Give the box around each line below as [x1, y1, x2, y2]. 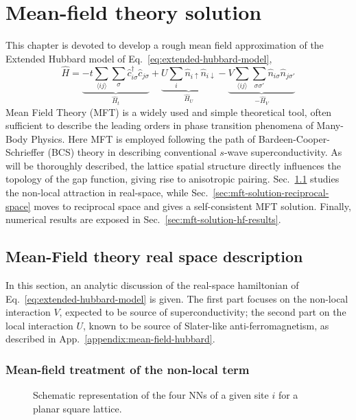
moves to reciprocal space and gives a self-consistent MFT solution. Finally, [34, 198, 351, 213]
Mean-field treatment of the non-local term [5, 360, 250, 377]
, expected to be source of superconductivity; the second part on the [59, 305, 346, 319]
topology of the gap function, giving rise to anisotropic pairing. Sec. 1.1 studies [5, 172, 340, 186]
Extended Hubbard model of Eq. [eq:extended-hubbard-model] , [5, 51, 272, 65]
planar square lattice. [33, 401, 122, 415]
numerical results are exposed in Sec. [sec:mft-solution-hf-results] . [5, 212, 281, 226]
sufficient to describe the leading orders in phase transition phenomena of [5, 118, 313, 132]
